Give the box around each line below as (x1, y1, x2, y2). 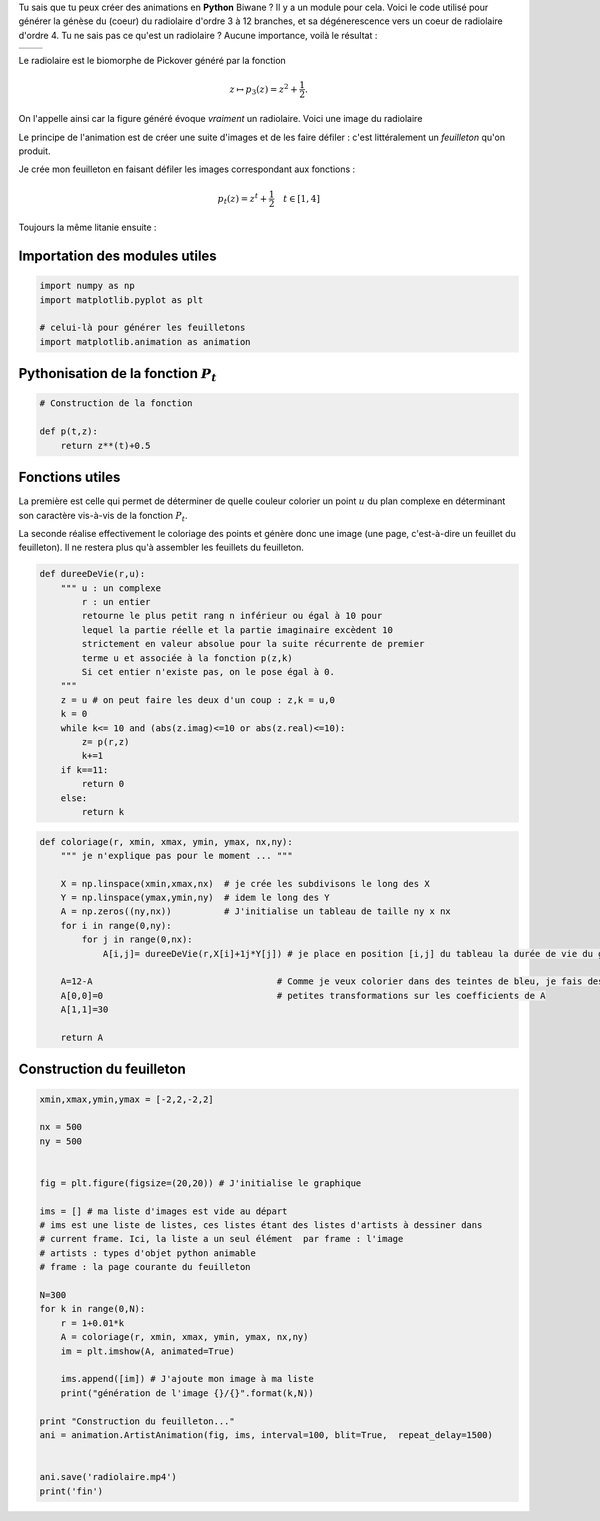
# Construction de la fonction (39, 398, 194, 409)
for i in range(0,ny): (60, 920, 172, 931)
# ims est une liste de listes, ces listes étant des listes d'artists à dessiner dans (39, 1220, 483, 1231)
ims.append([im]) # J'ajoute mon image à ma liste (60, 1373, 314, 1385)
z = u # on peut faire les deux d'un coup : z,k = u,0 (60, 694, 335, 705)
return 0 (81, 778, 125, 790)
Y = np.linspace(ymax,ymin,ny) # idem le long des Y (60, 892, 330, 904)
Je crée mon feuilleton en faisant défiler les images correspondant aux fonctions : (18, 163, 356, 175)
